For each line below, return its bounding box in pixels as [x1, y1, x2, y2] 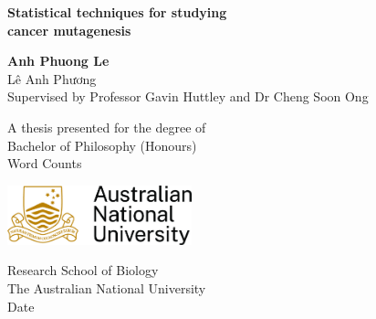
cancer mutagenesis [7, 20, 131, 39]
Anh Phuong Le [7, 51, 110, 70]
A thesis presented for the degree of [7, 117, 206, 136]
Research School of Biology [7, 261, 159, 280]
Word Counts [7, 154, 82, 173]
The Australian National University [7, 278, 206, 297]
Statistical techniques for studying [7, 3, 227, 21]
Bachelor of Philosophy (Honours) [7, 135, 197, 154]
